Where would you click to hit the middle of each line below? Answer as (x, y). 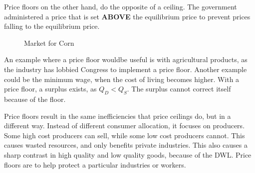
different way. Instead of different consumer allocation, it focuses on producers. (125, 126)
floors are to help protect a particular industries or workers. (95, 164)
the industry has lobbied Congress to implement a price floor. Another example (126, 69)
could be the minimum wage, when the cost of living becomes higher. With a (122, 79)
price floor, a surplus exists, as (50, 89)
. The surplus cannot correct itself (179, 89)
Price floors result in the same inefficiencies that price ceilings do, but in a (118, 116)
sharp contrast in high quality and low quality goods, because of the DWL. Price (128, 154)
